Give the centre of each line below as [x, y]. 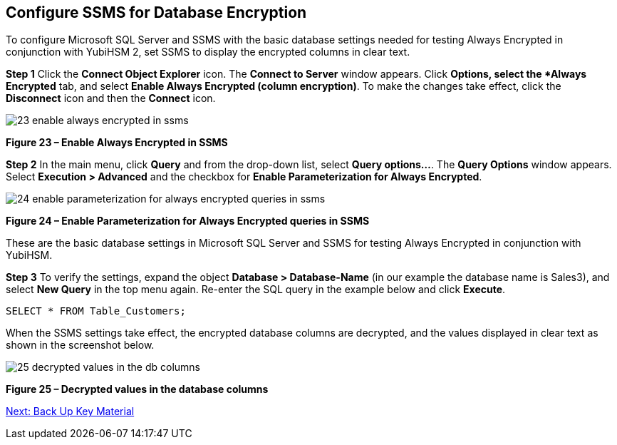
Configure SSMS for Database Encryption [156, 12]
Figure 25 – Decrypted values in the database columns [137, 389]
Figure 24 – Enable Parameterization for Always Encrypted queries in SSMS [188, 221]
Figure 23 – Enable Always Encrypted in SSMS [117, 143]
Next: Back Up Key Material [70, 411]
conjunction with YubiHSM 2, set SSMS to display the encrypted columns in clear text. [208, 52]
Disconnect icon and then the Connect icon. [111, 98]
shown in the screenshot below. [80, 345]
